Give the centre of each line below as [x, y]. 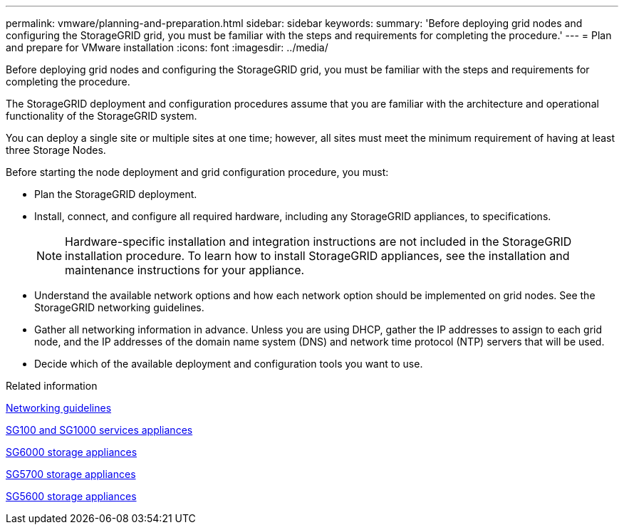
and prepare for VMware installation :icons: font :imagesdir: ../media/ [167, 47]
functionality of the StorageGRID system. [102, 116]
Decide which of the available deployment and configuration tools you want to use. [229, 364]
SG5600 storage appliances [71, 496]
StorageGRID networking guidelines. [119, 307]
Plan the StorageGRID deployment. [116, 194]
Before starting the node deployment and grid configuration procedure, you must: [197, 172]
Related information [52, 386]
